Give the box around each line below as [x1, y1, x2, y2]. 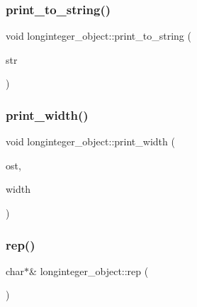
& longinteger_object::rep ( [29, 263, 149, 278]
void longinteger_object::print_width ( [6, 134, 175, 149]
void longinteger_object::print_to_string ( [6, 28, 191, 43]
